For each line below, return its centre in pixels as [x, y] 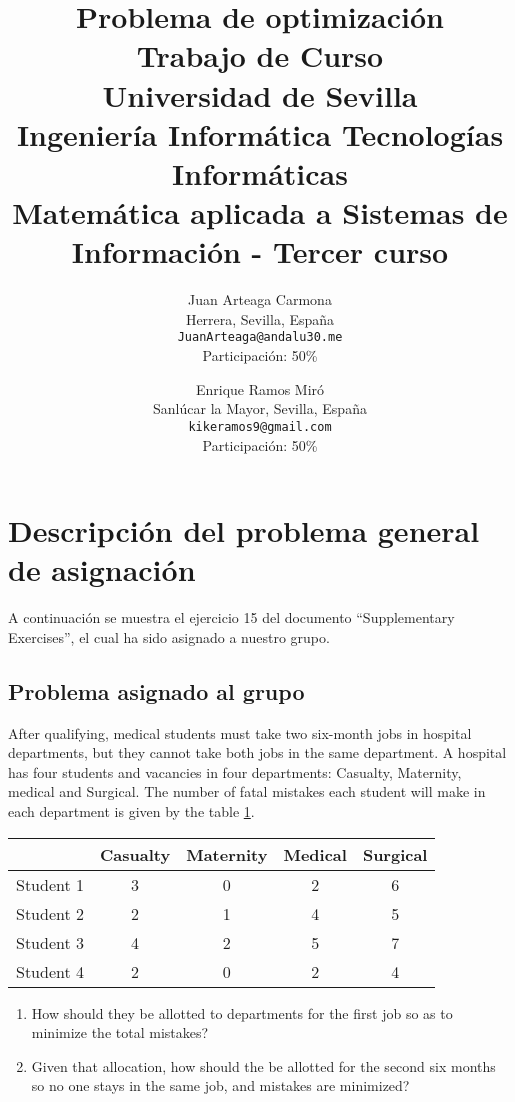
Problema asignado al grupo [156, 690]
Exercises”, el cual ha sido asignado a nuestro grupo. [169, 636]
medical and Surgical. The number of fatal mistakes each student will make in [247, 791]
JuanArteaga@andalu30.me [260, 337]
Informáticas [260, 172]
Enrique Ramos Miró [260, 388]
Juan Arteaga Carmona [260, 299]
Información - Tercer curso [260, 251]
